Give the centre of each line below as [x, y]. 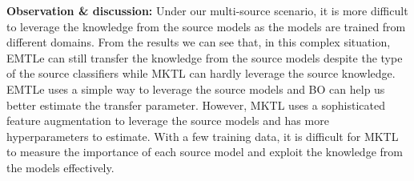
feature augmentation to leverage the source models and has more [168, 121]
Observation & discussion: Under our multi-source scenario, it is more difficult [207, 10]
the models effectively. [60, 167]
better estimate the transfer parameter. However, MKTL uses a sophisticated [196, 105]
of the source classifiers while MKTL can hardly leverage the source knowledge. [201, 73]
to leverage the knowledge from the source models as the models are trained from [206, 26]
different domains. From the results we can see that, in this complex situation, [199, 42]
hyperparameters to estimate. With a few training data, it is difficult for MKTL [203, 136]
